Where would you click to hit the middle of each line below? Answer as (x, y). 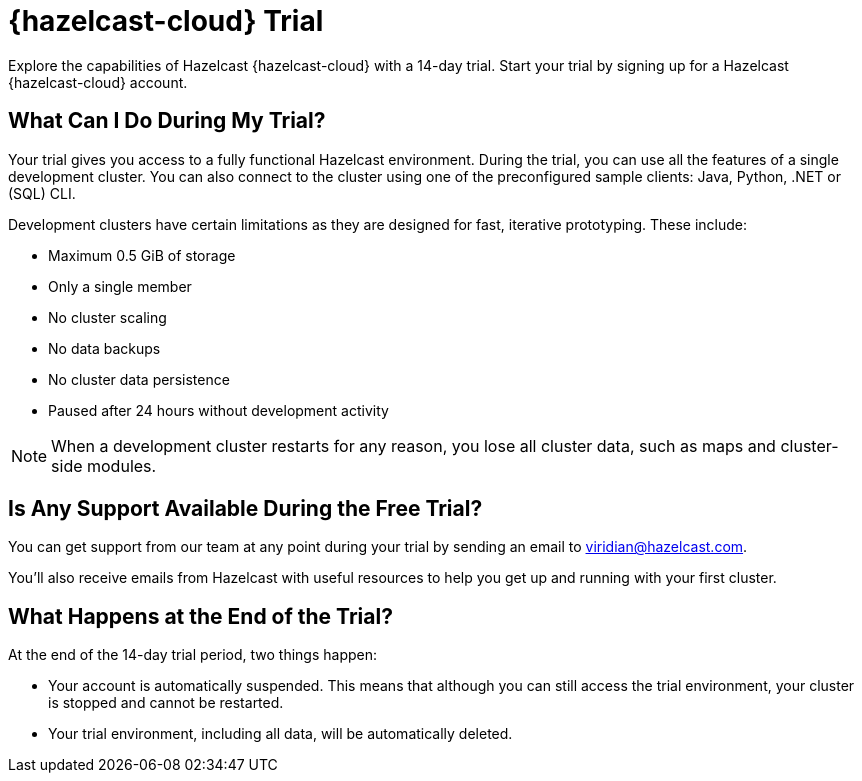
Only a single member (120, 286)
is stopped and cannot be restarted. (166, 703)
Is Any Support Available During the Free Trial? (245, 509)
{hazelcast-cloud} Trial (166, 21)
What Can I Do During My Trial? (167, 121)
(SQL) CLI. (42, 193)
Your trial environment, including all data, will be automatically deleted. (280, 734)
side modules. (104, 465)
